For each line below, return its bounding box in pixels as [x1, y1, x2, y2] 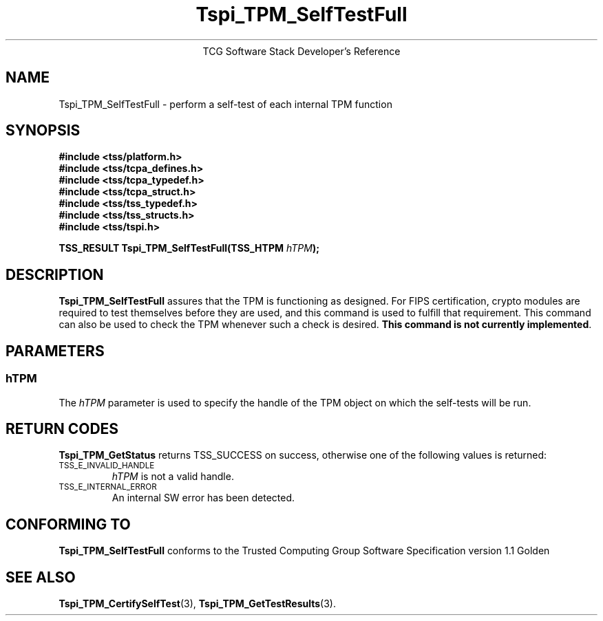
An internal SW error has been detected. [112, 492, 295, 504]
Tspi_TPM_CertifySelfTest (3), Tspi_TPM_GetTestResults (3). [59, 598, 336, 610]
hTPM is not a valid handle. [112, 470, 234, 483]
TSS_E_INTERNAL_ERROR [59, 482, 157, 492]
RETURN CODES [6, 420, 119, 437]
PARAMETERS [6, 342, 105, 360]
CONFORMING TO [6, 515, 131, 533]
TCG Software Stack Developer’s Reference [202, 45, 401, 57]
